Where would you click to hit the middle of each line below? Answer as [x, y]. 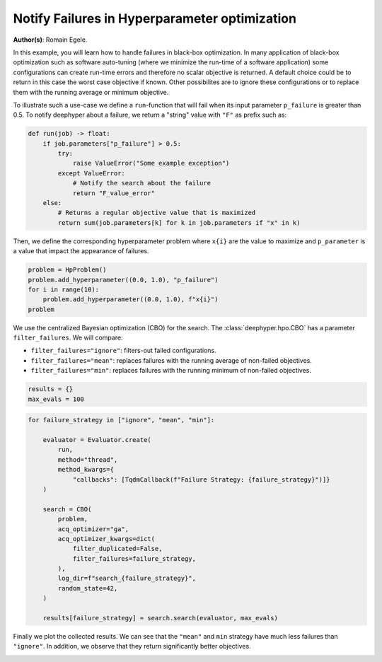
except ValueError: [91, 173]
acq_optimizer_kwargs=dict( [106, 539]
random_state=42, [88, 588]
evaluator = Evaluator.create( [97, 440]
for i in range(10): [63, 289]
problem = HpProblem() [67, 270]
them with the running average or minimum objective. [91, 92]
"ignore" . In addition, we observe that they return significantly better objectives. [132, 646]
